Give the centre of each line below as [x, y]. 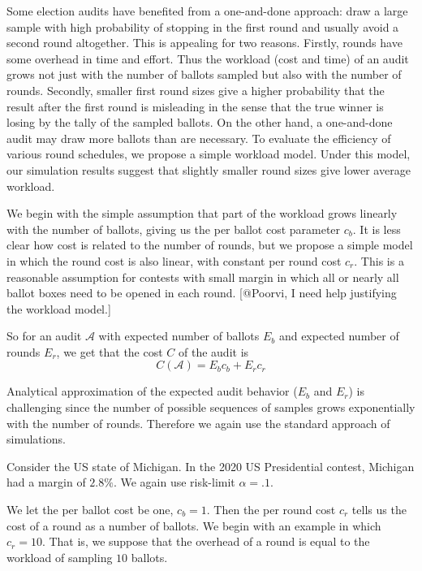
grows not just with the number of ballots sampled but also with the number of [204, 74]
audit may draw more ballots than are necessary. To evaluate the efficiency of [199, 138]
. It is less [377, 229]
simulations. [36, 439]
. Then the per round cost [271, 510]
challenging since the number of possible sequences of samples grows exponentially [211, 407]
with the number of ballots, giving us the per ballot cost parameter [174, 229]
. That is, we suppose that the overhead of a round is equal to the [206, 541]
